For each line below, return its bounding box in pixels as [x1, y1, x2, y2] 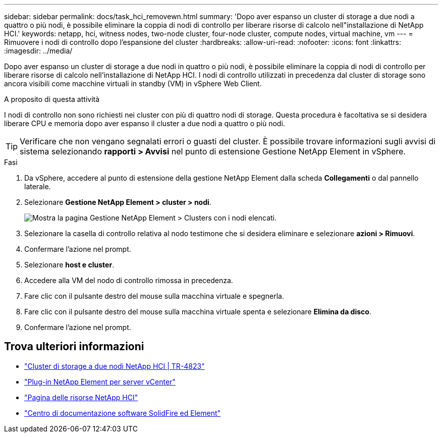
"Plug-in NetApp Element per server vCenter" [24, 377, 176, 386]
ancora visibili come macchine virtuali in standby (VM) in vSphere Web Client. [4, 79, 262, 88]
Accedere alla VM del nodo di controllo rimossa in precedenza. [24, 276, 233, 285]
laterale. [24, 182, 51, 191]
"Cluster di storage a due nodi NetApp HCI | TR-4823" [24, 361, 205, 370]
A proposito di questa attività [4, 95, 100, 103]
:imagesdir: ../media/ [4, 46, 73, 55]
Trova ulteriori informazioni [4, 340, 144, 353]
